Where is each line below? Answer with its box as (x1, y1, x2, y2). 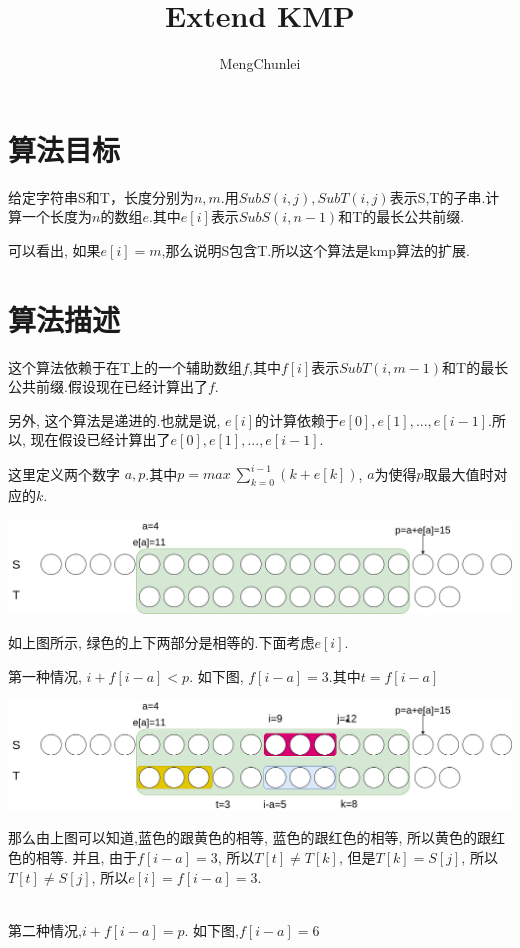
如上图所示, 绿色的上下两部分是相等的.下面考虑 (8, 631, 315, 652)
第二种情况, (8, 919, 82, 940)
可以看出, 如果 (8, 239, 101, 260)
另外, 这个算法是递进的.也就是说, (8, 409, 221, 430)
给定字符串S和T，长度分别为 (8, 186, 194, 207)
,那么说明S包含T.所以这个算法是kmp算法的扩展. (161, 239, 470, 260)
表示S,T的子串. (389, 186, 486, 207)
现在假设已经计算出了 (30, 429, 171, 450)
